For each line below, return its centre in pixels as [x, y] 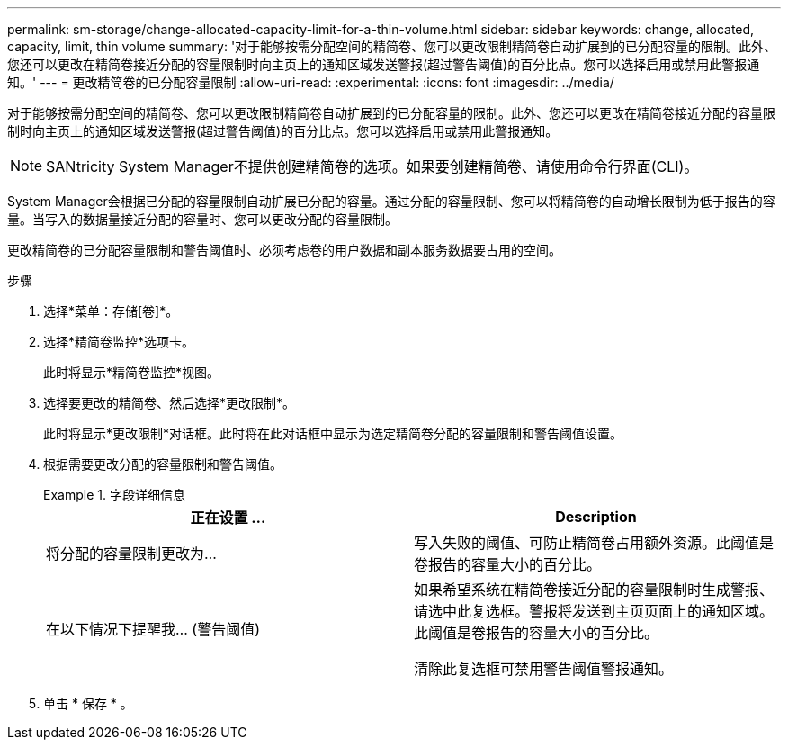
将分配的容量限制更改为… [131, 553]
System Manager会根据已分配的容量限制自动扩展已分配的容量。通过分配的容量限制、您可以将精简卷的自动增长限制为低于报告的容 [391, 201]
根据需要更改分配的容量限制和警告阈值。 [163, 464]
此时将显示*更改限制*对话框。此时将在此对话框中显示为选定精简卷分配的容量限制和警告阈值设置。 [333, 433]
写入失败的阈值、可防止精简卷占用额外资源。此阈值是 [594, 543]
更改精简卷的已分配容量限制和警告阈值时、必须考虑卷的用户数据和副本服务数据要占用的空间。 [284, 250]
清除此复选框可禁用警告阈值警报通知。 [544, 669]
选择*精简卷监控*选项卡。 [119, 342]
